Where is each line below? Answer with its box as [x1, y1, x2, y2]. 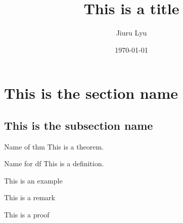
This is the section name [4, 83, 178, 103]
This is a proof [4, 209, 50, 220]
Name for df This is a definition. [4, 158, 104, 169]
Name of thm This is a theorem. [4, 141, 104, 152]
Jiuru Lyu [116, 27, 147, 38]
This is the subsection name [4, 117, 153, 133]
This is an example [4, 175, 63, 185]
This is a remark [4, 192, 55, 203]
